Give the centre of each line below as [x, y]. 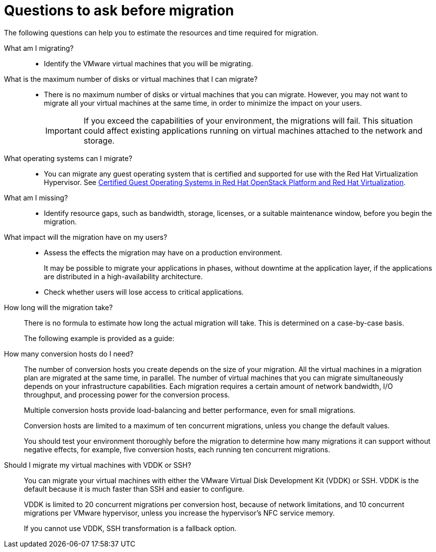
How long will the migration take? [59, 307]
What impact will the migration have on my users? [86, 237]
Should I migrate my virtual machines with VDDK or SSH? [98, 465]
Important [64, 130]
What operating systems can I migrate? [68, 158]
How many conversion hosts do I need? [69, 354]
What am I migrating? [39, 48]
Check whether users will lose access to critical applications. [144, 292]
